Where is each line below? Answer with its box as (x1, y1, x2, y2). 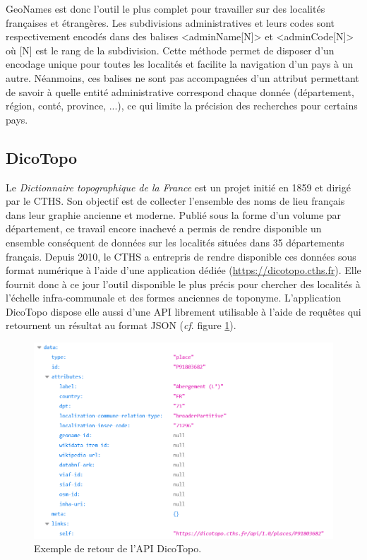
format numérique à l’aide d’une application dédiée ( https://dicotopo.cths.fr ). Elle (6, 263, 361, 278)
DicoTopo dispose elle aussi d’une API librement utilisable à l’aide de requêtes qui (6, 304, 361, 318)
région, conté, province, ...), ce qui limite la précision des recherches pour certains (6, 98, 358, 113)
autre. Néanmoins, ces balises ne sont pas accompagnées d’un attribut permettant (6, 70, 359, 85)
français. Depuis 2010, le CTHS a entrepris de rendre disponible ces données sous (6, 249, 356, 263)
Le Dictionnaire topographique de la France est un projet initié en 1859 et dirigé (6, 179, 351, 194)
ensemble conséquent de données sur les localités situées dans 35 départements (6, 234, 344, 249)
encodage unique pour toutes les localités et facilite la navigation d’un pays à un (6, 56, 354, 71)
